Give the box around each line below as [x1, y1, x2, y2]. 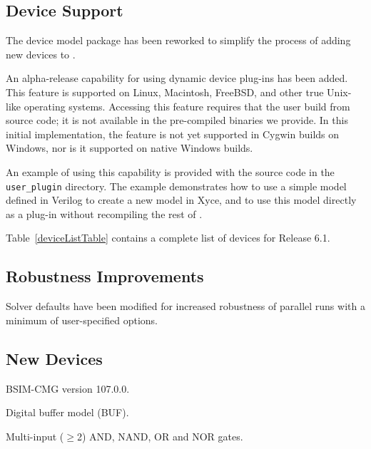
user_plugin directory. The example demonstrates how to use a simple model [6, 178, 347, 193]
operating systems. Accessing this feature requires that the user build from [24, 98, 350, 113]
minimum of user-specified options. [6, 312, 158, 327]
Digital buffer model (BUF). [6, 405, 129, 420]
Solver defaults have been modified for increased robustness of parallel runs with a [6, 299, 365, 314]
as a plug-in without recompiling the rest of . [6, 206, 203, 221]
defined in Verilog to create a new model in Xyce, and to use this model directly [6, 192, 357, 207]
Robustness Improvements [6, 265, 204, 287]
